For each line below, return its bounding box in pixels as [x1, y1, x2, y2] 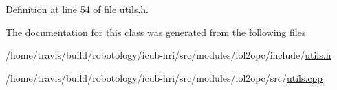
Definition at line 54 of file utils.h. [6, 2, 149, 16]
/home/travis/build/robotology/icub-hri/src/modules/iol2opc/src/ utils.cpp [6, 70, 323, 85]
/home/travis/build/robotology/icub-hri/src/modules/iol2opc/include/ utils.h [6, 48, 331, 62]
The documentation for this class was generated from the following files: [6, 25, 309, 39]
